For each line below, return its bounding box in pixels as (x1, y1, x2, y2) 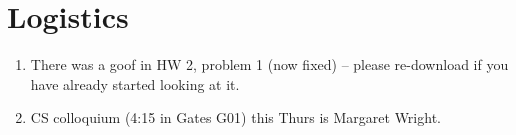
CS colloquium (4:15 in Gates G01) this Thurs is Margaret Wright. (30, 107, 441, 128)
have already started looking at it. (30, 73, 240, 94)
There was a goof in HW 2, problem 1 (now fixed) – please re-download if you (30, 54, 509, 75)
